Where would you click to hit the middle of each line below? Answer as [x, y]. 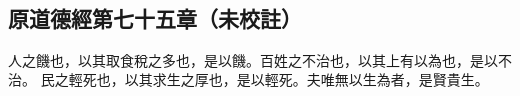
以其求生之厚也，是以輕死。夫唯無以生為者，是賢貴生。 [306, 79]
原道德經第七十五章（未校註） [155, 17]
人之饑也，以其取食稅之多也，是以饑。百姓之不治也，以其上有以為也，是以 [253, 59]
